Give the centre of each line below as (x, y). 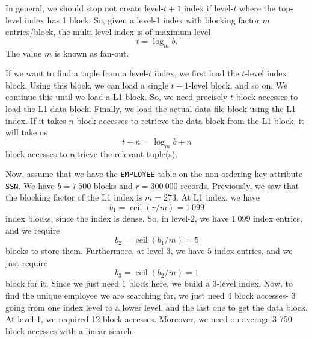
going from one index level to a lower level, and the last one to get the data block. (157, 307)
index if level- (209, 8)
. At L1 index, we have (218, 197)
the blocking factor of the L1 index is (74, 197)
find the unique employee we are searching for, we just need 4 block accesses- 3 (151, 295)
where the (258, 8)
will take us (27, 132)
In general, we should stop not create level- (85, 8)
